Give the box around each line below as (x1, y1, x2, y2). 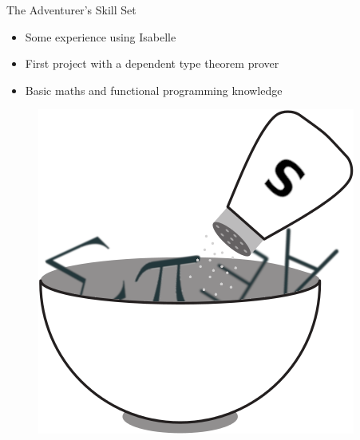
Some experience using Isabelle (25, 28, 176, 45)
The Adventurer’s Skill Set (6, 2, 136, 18)
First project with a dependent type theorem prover (25, 55, 279, 72)
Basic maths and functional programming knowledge (25, 81, 283, 98)
